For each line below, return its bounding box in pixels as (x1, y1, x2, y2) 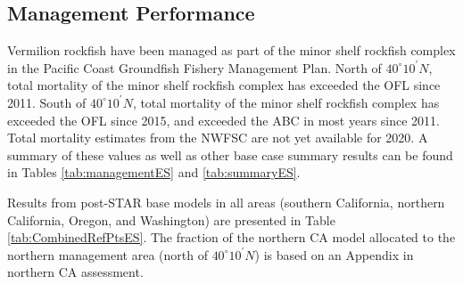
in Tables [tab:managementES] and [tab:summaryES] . (7, 163, 301, 182)
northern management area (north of (7, 245, 208, 264)
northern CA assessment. (7, 263, 144, 281)
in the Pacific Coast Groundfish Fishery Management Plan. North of (7, 58, 382, 77)
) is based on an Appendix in (254, 245, 414, 264)
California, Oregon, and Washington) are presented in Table (7, 210, 335, 229)
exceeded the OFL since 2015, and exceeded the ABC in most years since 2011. (7, 110, 441, 129)
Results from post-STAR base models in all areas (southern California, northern (7, 192, 445, 211)
